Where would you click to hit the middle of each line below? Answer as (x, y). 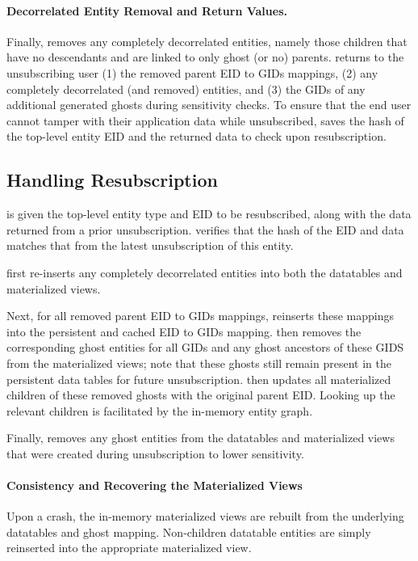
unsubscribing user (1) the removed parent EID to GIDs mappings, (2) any (192, 72)
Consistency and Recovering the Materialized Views (155, 485)
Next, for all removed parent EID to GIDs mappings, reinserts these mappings (201, 316)
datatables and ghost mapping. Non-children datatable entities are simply (189, 531)
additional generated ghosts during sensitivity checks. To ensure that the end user (209, 105)
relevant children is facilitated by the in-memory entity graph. (160, 410)
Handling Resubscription (112, 180)
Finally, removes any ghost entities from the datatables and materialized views (201, 438)
